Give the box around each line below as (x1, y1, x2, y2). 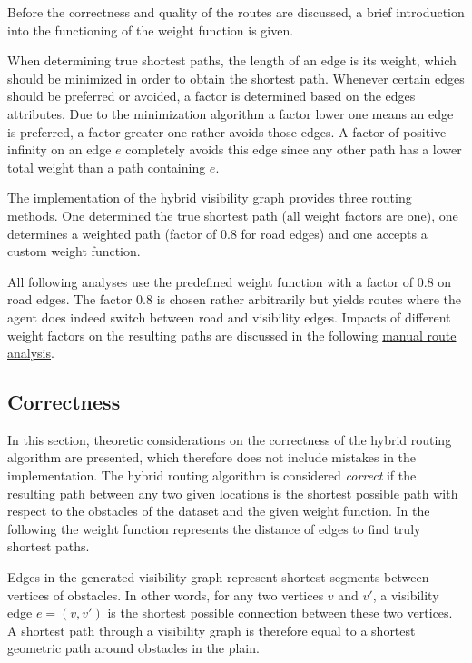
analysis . (7, 343, 54, 362)
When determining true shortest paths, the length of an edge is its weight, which (7, 51, 457, 70)
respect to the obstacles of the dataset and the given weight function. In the (7, 501, 430, 520)
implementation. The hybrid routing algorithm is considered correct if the (7, 466, 417, 485)
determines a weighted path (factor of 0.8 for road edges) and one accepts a (7, 223, 428, 242)
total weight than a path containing (7, 157, 206, 176)
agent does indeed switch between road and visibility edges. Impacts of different (7, 307, 451, 326)
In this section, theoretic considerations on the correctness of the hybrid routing (7, 430, 452, 449)
